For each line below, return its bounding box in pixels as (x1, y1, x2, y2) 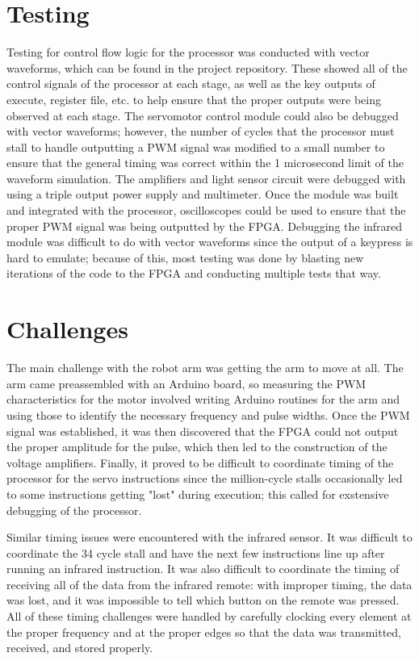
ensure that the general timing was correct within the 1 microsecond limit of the (6, 154, 404, 171)
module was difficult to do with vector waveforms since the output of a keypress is (6, 233, 413, 250)
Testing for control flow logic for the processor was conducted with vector (6, 44, 370, 61)
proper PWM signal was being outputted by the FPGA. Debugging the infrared (6, 217, 403, 234)
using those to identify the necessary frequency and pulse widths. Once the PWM (6, 406, 410, 423)
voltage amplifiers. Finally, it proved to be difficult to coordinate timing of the (6, 454, 394, 471)
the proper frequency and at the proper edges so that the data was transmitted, (6, 623, 401, 640)
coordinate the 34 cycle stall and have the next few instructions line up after (6, 544, 385, 561)
